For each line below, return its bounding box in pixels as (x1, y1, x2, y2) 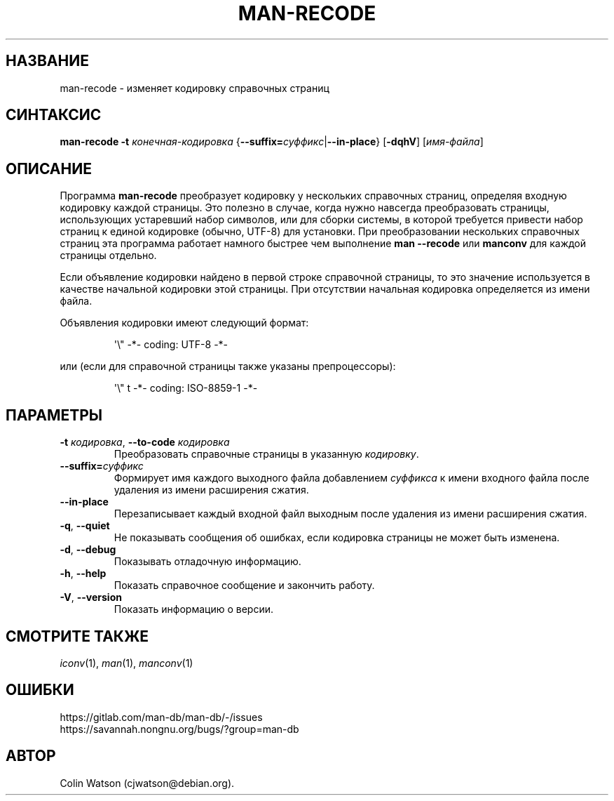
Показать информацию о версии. (114, 603, 274, 616)
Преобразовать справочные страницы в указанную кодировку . (114, 448, 419, 461)
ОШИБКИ (6, 681, 74, 699)
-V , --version (60, 591, 122, 604)
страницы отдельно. (60, 249, 157, 262)
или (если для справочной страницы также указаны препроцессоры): (60, 360, 396, 373)
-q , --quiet (60, 519, 110, 532)
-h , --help (60, 567, 107, 580)
